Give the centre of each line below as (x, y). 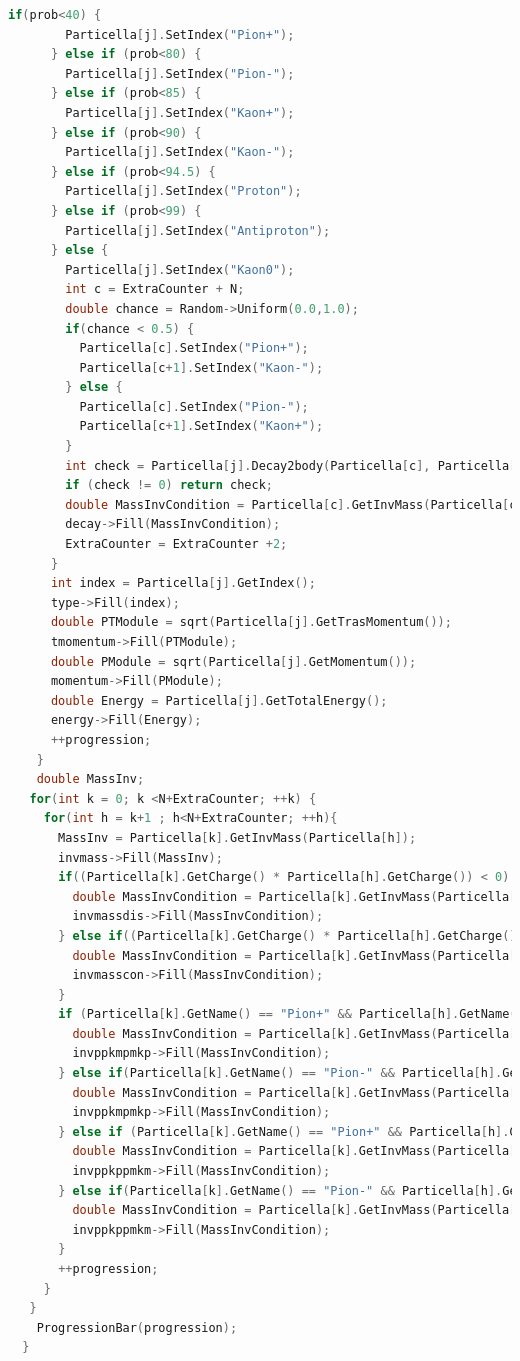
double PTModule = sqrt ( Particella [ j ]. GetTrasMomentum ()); (251, 622)
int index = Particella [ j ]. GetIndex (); (183, 583)
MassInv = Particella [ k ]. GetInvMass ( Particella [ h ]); (237, 837)
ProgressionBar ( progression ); (137, 1327)
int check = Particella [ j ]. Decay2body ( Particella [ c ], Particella (287, 465)
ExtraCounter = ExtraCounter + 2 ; (176, 544)
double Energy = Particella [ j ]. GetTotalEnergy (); (219, 700)
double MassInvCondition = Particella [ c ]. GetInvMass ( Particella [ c (291, 504)
